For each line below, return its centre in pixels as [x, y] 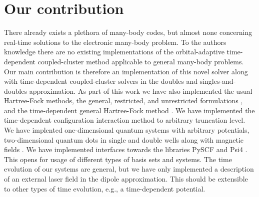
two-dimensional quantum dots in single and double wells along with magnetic [124, 139]
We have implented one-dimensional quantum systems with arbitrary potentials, [127, 130]
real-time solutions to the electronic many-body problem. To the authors [115, 42]
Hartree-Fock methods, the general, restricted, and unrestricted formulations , [123, 100]
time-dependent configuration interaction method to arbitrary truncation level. [125, 120]
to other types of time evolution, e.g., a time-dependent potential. [105, 188]
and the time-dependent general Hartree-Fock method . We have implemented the [129, 110]
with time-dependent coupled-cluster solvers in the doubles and [101, 81]
